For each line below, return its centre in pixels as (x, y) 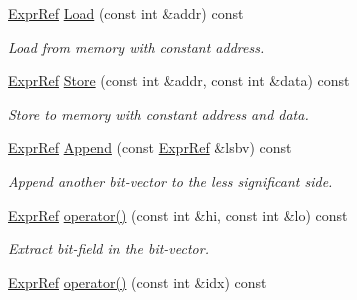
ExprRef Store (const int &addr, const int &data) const (179, 80)
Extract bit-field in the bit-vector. (108, 248)
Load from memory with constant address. (136, 46)
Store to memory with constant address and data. (158, 113)
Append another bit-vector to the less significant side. (170, 180)
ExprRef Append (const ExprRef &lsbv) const (150, 147)
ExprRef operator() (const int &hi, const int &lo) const (178, 214)
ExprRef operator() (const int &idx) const (137, 281)
